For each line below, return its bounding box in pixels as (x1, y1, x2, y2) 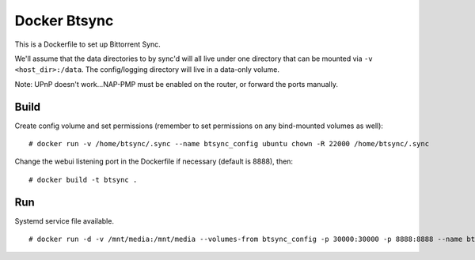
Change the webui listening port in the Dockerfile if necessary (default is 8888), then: (14, 156, 293, 166)
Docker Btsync (14, 12, 114, 29)
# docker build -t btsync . (28, 175, 138, 184)
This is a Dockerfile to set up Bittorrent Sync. (14, 40, 161, 49)
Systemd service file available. (14, 216, 115, 225)
